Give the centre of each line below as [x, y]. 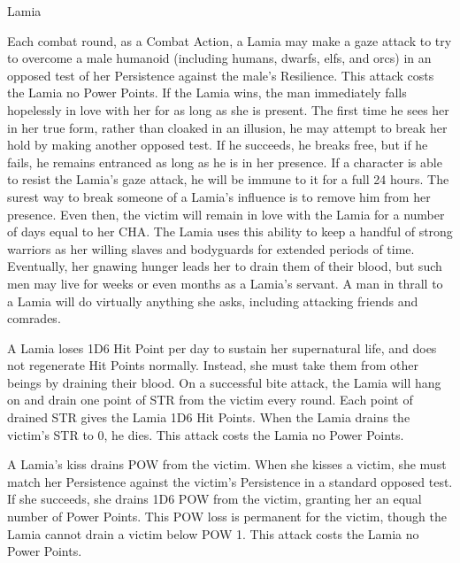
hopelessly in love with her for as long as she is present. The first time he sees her [228, 109]
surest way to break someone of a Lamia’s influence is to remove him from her [219, 196]
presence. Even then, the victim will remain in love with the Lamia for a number [226, 214]
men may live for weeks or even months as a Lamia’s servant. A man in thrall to [225, 283]
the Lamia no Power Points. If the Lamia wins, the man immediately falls [207, 93]
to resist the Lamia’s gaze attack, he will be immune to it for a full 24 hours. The [228, 179]
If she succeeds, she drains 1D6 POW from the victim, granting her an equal [215, 499]
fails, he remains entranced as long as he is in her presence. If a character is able [225, 162]
